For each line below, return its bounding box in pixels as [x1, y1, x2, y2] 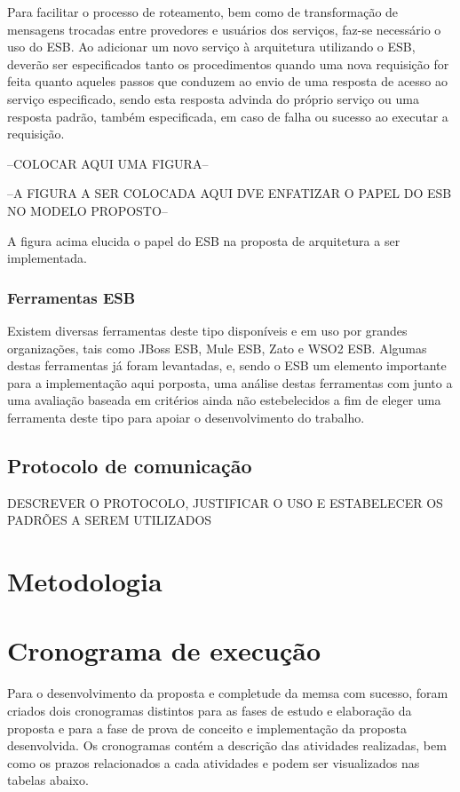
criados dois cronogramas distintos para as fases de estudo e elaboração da [7, 701, 412, 719]
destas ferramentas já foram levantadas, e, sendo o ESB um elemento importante [7, 356, 447, 375]
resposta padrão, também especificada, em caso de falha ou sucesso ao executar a [7, 107, 448, 125]
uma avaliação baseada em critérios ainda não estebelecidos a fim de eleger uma [7, 391, 441, 409]
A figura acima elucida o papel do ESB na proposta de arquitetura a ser [7, 231, 401, 249]
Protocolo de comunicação [7, 451, 252, 479]
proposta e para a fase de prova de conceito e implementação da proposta [7, 718, 407, 737]
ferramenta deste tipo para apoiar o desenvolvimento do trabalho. [7, 408, 365, 426]
